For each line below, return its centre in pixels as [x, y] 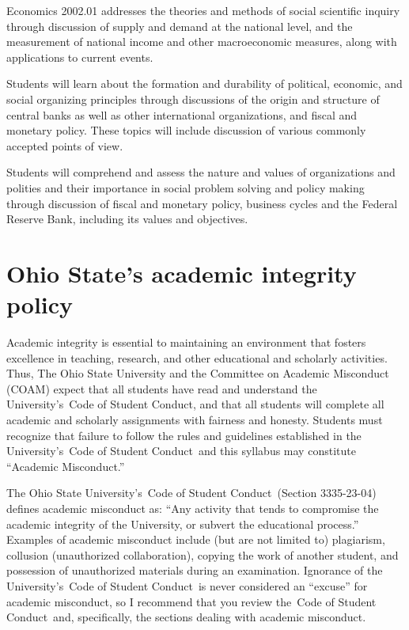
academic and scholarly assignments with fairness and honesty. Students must [195, 419]
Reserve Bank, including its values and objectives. [127, 219]
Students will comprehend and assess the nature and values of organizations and [201, 172]
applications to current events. [80, 57]
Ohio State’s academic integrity [182, 273]
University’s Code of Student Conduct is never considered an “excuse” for [187, 585]
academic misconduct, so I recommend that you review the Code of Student [191, 601]
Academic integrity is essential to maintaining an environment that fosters [186, 342]
